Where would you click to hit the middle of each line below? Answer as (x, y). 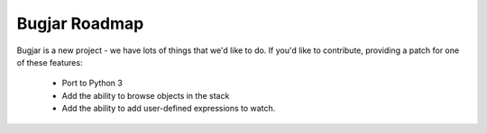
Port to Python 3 (92, 83)
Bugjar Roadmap (80, 23)
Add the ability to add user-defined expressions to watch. (169, 109)
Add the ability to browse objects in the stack (146, 95)
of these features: (50, 62)
